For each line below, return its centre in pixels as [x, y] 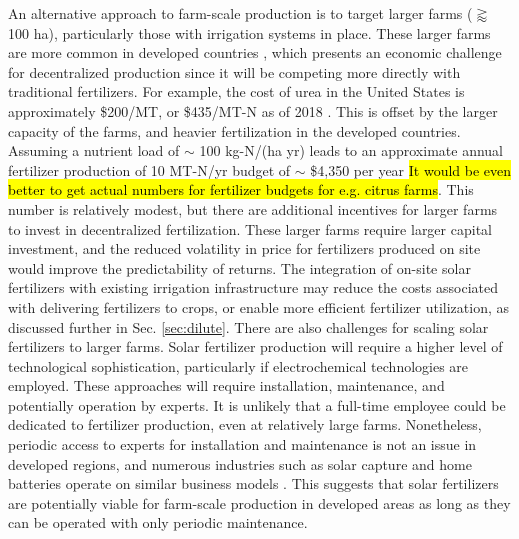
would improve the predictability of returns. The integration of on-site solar [239, 267]
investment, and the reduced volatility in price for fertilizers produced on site [244, 248]
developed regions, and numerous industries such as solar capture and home [240, 463]
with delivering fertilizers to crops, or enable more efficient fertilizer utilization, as [259, 306]
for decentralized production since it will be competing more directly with [234, 71]
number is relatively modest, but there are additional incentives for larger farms [253, 208]
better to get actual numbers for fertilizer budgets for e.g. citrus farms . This [241, 189]
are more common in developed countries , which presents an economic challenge [255, 52]
